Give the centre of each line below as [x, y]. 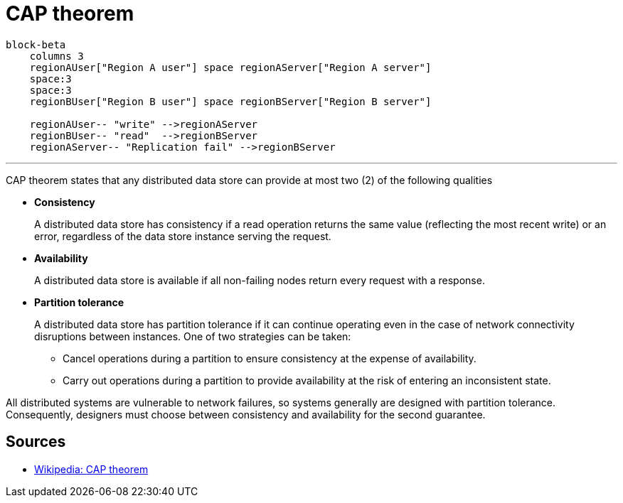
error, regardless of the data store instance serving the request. [183, 236]
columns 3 [57, 56]
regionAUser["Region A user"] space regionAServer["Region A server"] [230, 67]
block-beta [36, 44]
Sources [36, 442]
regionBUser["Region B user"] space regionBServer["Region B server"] [230, 101]
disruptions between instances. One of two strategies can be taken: [193, 336]
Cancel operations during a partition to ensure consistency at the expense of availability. [270, 358]
